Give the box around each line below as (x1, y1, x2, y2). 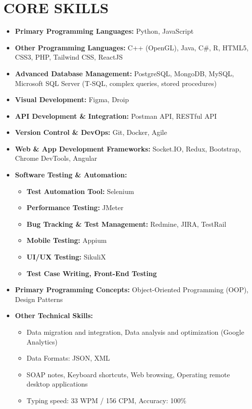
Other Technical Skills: (15, 310, 93, 321)
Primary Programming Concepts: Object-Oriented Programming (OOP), (15, 284, 249, 295)
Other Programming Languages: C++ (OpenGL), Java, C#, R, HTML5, (15, 42, 249, 52)
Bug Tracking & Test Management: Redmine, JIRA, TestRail (26, 218, 227, 229)
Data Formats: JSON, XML (26, 353, 110, 363)
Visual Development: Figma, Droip (15, 94, 129, 105)
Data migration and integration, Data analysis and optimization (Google (26, 327, 244, 337)
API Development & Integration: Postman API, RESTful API (15, 110, 217, 121)
